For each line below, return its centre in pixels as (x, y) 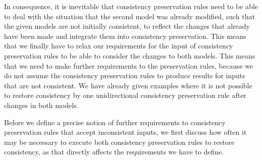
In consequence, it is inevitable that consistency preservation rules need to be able (131, 6)
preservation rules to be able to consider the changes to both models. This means (130, 55)
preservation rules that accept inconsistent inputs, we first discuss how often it (125, 132)
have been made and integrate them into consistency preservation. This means (125, 36)
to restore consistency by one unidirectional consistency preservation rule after (125, 95)
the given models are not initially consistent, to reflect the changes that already (127, 26)
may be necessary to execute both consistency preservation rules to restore (119, 142)
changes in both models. (41, 105)
